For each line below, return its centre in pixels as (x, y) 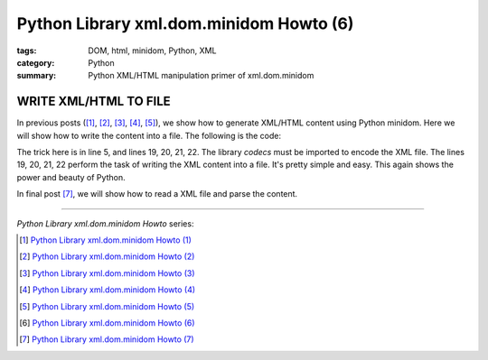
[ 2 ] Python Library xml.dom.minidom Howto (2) (107, 256)
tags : (27, 51)
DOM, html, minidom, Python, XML (152, 51)
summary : (37, 76)
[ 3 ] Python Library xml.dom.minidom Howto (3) (107, 273)
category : (36, 62)
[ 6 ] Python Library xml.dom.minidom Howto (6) (107, 323)
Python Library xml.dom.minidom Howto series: (105, 223)
